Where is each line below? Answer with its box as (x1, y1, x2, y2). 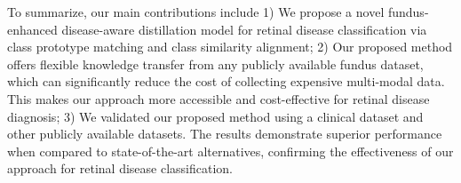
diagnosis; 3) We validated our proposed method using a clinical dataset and (7, 107, 424, 125)
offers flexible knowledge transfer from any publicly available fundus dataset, (7, 54, 424, 73)
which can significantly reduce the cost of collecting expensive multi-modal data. (7, 72, 445, 91)
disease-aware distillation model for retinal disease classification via (61, 20, 427, 38)
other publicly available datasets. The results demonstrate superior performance (7, 124, 442, 143)
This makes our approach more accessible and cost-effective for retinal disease (7, 89, 430, 107)
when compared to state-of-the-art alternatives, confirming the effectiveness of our (7, 141, 454, 160)
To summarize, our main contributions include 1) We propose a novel (7, 3, 385, 20)
